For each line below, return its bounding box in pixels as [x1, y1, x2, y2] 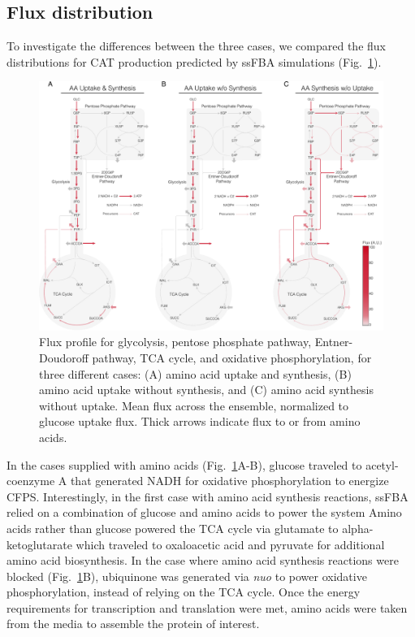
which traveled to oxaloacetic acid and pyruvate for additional [76, 535, 385, 552]
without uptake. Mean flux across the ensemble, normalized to [39, 396, 349, 414]
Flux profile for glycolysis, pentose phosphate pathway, [39, 333, 312, 350]
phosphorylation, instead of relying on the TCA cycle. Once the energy [6, 583, 361, 600]
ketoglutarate [6, 535, 72, 552]
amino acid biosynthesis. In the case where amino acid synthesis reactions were [6, 552, 399, 569]
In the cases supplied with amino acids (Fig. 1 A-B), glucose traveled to [6, 456, 362, 473]
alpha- [342, 519, 374, 536]
